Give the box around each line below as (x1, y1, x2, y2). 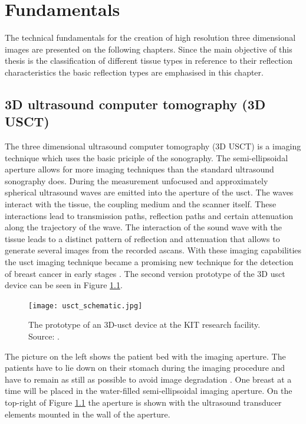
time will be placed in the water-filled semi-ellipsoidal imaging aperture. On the (5, 384, 292, 397)
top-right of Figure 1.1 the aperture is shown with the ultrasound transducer (5, 396, 282, 409)
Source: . (28, 330, 60, 343)
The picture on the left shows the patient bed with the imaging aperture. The (5, 350, 286, 362)
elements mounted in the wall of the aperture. (5, 407, 170, 420)
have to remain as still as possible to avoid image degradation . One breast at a (5, 373, 292, 385)
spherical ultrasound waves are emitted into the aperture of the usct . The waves (5, 186, 294, 198)
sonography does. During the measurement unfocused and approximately (5, 174, 268, 187)
